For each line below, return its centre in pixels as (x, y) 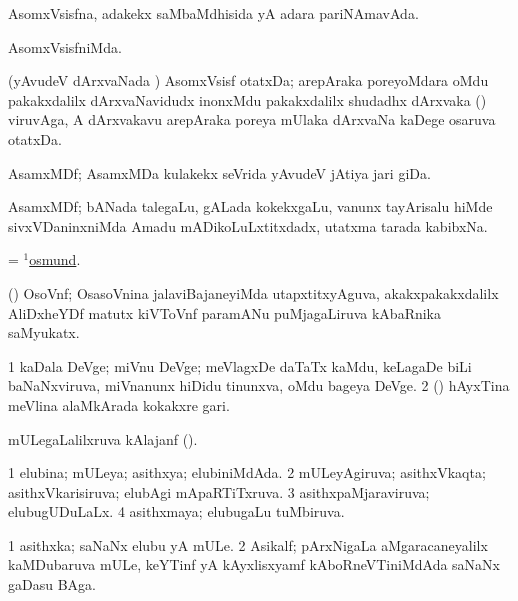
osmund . (55, 259)
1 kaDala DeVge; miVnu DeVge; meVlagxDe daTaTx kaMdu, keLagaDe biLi (240, 365)
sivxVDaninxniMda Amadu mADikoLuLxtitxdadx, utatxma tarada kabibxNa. (248, 225)
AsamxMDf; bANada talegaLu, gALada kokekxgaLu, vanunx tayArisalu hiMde (250, 206)
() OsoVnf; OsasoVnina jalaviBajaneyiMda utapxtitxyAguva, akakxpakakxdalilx (253, 292)
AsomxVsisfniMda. (65, 46)
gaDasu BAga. (52, 584)
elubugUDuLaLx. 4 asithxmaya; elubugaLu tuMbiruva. (176, 511)
